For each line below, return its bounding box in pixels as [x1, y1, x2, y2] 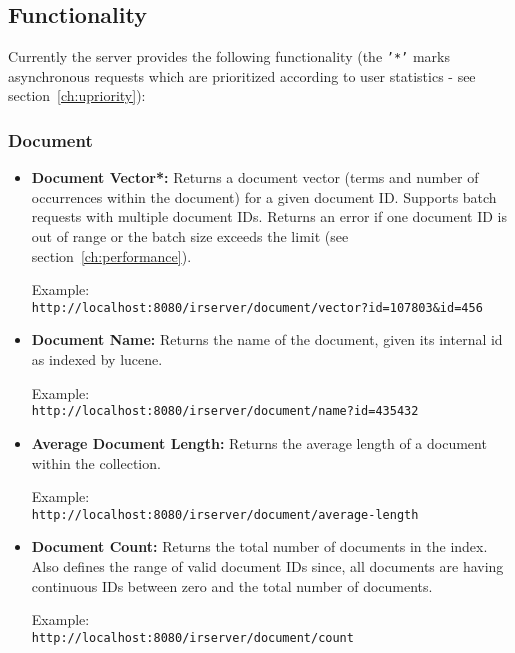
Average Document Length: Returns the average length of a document [31, 432, 487, 453]
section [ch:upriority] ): [8, 85, 146, 106]
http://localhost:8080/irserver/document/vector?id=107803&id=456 [31, 300, 483, 315]
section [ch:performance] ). [31, 245, 192, 266]
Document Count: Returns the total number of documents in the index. [31, 536, 488, 557]
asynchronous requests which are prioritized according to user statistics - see [8, 65, 476, 86]
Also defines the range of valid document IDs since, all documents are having [31, 555, 504, 576]
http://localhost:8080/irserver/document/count [31, 630, 354, 645]
